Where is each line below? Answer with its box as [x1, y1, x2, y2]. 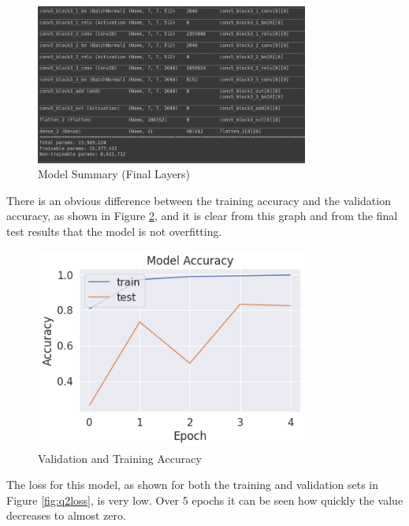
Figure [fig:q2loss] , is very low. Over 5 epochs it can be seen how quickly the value [6, 491, 403, 508]
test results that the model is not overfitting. [6, 222, 222, 239]
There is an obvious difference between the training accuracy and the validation [6, 192, 391, 208]
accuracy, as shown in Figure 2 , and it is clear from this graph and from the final [6, 207, 398, 224]
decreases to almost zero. [6, 507, 126, 524]
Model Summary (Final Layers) [38, 166, 191, 182]
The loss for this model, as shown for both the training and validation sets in [6, 476, 379, 493]
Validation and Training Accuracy [38, 450, 202, 466]
